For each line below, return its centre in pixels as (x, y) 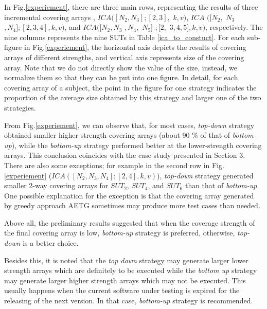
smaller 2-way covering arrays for (56, 185)
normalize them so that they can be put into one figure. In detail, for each (121, 77)
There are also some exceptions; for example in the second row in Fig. (114, 165)
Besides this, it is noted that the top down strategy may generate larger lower (126, 260)
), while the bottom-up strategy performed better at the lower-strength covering (137, 145)
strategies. (20, 107)
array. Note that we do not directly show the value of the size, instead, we (121, 67)
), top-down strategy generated (205, 175)
